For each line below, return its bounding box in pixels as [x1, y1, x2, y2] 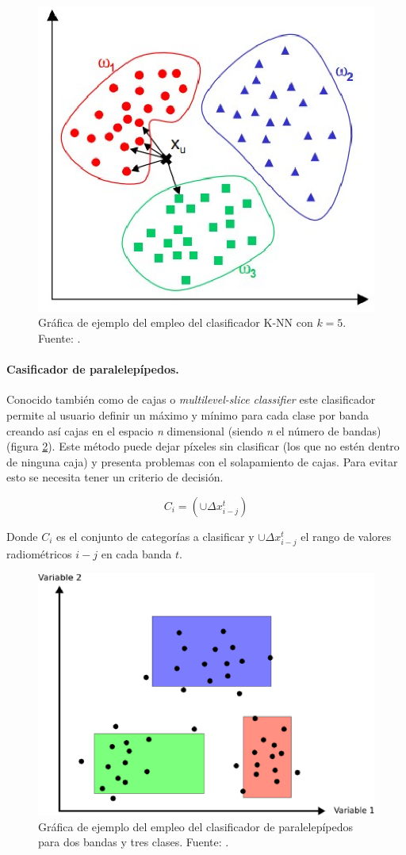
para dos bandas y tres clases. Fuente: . [38, 834, 229, 850]
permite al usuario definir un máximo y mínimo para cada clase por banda [6, 407, 369, 424]
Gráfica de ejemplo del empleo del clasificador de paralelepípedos [38, 818, 354, 834]
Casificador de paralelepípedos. [6, 361, 179, 378]
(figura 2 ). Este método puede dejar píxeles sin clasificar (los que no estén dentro [6, 438, 400, 454]
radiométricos [6, 546, 72, 562]
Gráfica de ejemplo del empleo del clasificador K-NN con [38, 314, 313, 331]
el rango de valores [301, 528, 392, 545]
